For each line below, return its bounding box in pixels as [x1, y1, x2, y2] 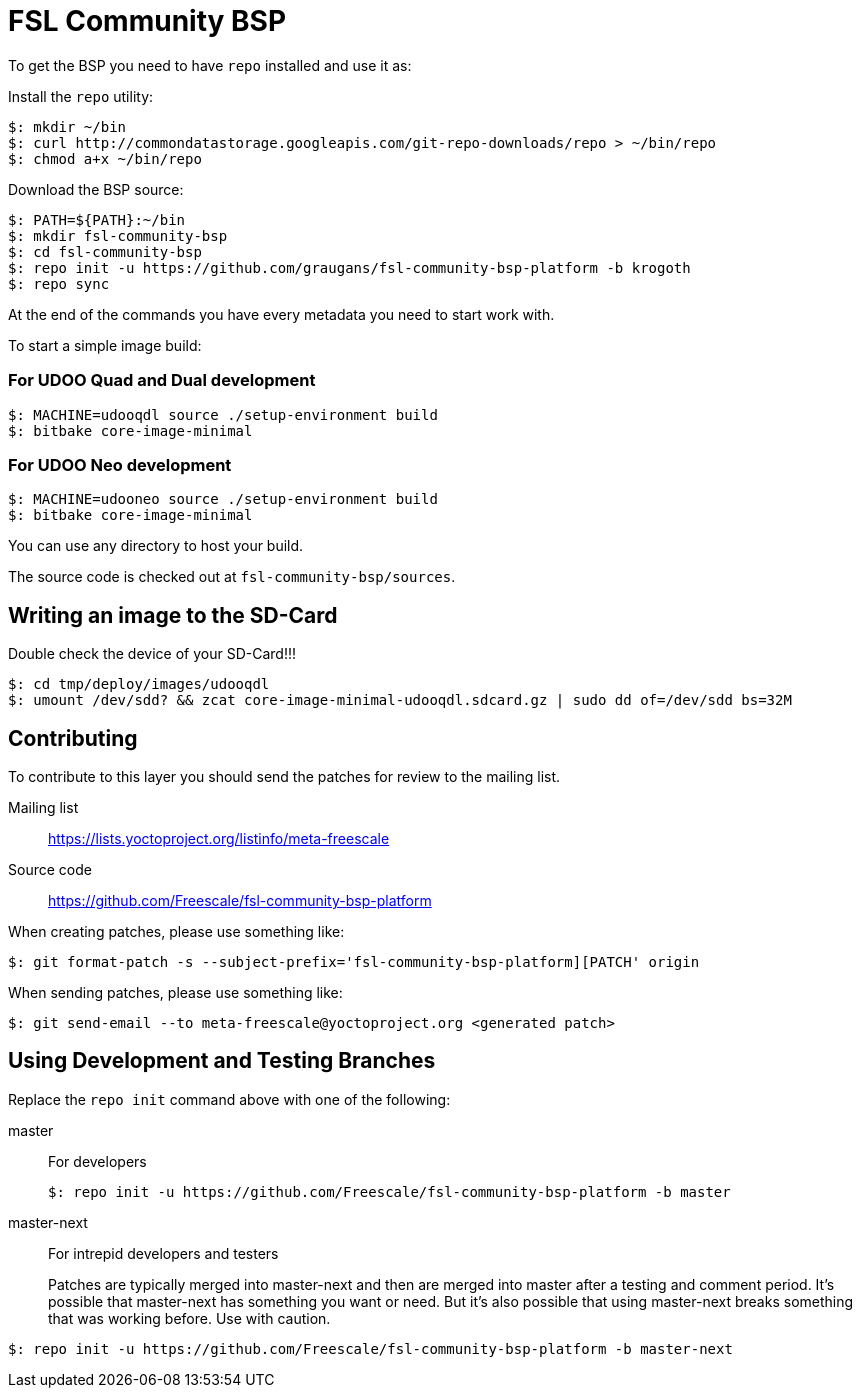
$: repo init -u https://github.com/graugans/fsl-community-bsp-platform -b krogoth [8, 259, 691, 276]
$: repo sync [8, 275, 110, 292]
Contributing [8, 725, 138, 751]
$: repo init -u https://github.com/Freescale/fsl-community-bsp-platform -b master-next [8, 1340, 733, 1357]
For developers [48, 1152, 147, 1170]
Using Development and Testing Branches [8, 1048, 436, 1074]
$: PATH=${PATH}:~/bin [8, 211, 186, 228]
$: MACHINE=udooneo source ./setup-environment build [8, 491, 438, 508]
